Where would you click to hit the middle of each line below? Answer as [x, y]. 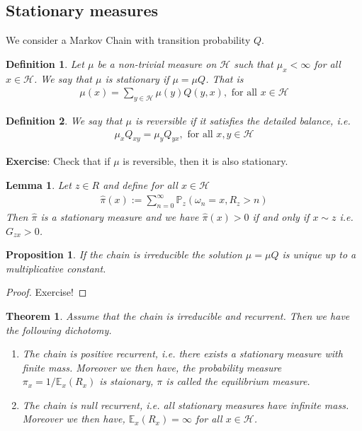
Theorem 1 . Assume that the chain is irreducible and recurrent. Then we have [178, 315]
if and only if [281, 216]
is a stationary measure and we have [120, 216]
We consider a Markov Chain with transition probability [128, 40]
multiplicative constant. [56, 268]
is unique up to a [319, 254]
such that [254, 63]
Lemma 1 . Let [39, 185]
